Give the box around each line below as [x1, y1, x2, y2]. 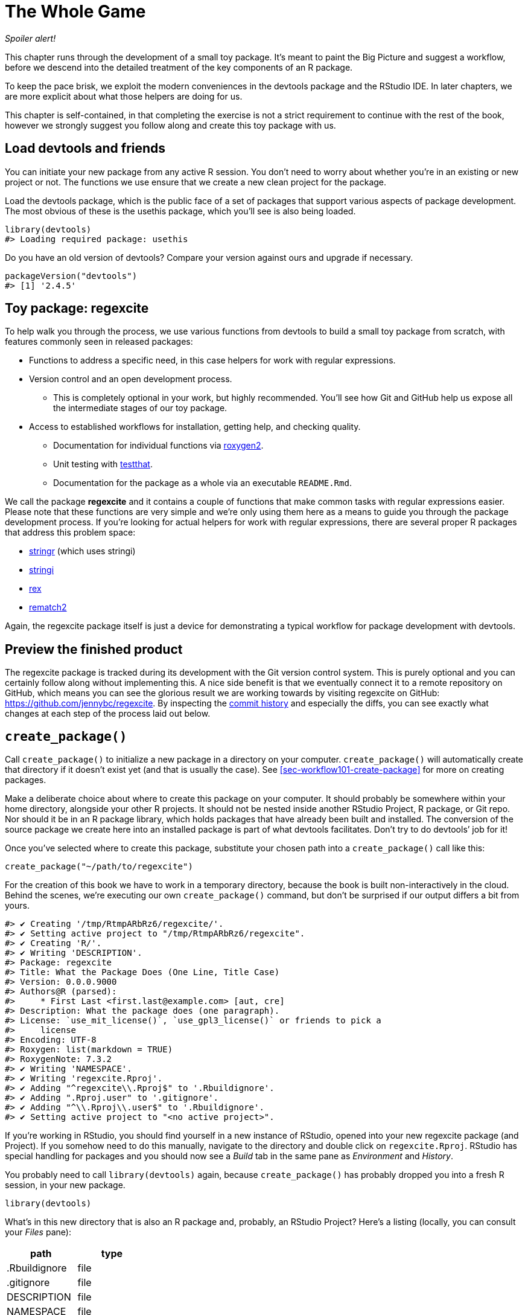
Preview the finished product [5, 641, 183, 657]
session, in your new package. [5, 1180, 126, 1191]
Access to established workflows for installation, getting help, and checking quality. [29, 421, 361, 432]
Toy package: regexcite [5, 301, 149, 316]
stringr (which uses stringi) [29, 546, 136, 557]
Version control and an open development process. [29, 374, 232, 385]
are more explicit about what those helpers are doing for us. [5, 91, 243, 101]
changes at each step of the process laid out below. [5, 708, 211, 719]
